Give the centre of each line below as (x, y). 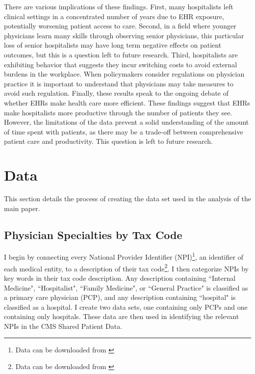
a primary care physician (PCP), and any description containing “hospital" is (120, 297)
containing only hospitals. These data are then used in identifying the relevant (122, 316)
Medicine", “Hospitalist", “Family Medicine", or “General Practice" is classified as (126, 287)
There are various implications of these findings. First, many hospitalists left (119, 6)
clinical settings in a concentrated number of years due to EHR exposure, (114, 16)
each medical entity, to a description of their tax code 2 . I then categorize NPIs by (127, 267)
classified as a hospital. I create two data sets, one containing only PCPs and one (126, 307)
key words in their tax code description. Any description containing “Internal (120, 278)
